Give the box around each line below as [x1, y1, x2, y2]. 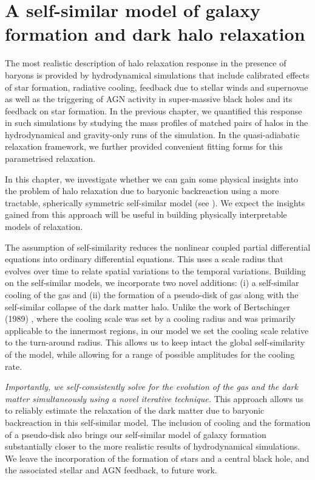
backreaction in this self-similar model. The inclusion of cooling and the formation [5, 416, 311, 428]
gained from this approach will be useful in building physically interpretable [5, 208, 287, 221]
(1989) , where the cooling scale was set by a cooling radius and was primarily [5, 312, 296, 325]
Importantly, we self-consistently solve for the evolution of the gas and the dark [5, 380, 298, 393]
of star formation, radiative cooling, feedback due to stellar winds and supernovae [5, 80, 308, 93]
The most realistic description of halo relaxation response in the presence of [5, 57, 286, 69]
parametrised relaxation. [5, 152, 96, 165]
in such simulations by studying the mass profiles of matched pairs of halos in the [5, 116, 308, 129]
